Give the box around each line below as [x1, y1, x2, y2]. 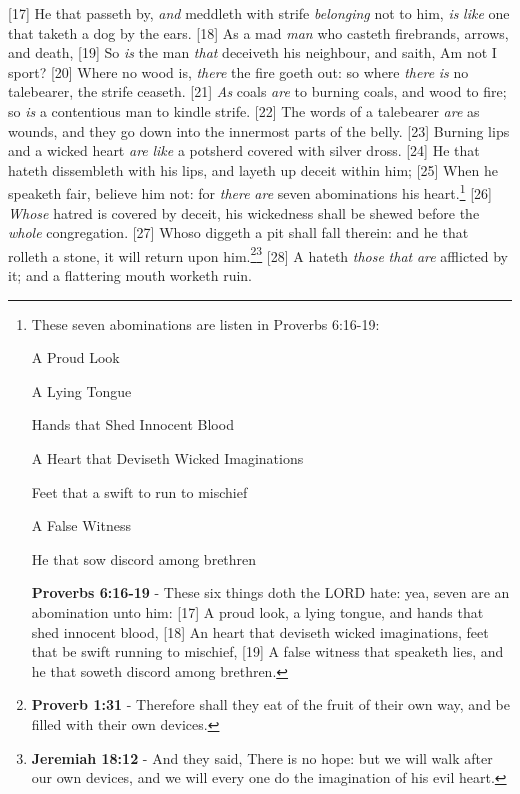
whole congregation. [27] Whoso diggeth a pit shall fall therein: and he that [8, 222, 469, 243]
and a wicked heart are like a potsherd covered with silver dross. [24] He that [8, 140, 480, 161]
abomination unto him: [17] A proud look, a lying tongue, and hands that [31, 601, 484, 622]
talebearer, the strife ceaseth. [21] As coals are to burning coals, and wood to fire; [8, 81, 507, 102]
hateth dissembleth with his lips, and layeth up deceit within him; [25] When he [8, 159, 498, 180]
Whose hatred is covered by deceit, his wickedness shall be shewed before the [8, 202, 480, 223]
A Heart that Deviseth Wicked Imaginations [31, 448, 304, 468]
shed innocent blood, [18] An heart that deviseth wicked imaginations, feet [31, 621, 489, 642]
